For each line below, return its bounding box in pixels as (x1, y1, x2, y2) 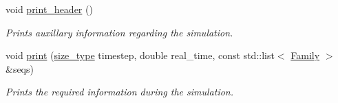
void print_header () (6, 2, 93, 16)
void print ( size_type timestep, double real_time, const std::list (6, 48, 275, 62)
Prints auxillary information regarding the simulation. (6, 25, 233, 39)
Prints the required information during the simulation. (6, 84, 234, 99)
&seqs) (6, 61, 34, 76)
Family (291, 48, 320, 62)
